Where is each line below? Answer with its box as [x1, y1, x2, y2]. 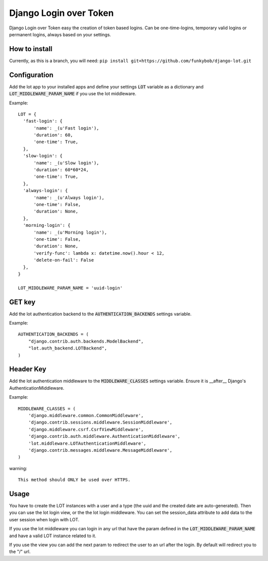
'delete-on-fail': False [33, 257, 94, 263]
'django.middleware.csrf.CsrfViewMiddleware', [28, 426, 144, 432]
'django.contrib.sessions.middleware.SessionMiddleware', [28, 420, 173, 425]
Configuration [9, 70, 54, 79]
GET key [9, 298, 36, 306]
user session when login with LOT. [9, 516, 79, 522]
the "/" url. [9, 549, 31, 555]
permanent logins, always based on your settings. [9, 31, 111, 37]
